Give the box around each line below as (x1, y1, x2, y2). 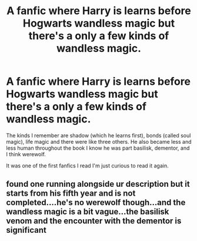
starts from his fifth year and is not (6, 189, 136, 199)
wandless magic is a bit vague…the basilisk (6, 207, 169, 217)
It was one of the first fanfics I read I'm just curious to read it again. (6, 162, 169, 169)
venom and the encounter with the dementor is (6, 216, 182, 226)
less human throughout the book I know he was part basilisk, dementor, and (6, 144, 190, 151)
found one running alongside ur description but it (6, 179, 190, 189)
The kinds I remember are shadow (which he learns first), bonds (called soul (6, 131, 191, 139)
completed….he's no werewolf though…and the (6, 197, 186, 207)
